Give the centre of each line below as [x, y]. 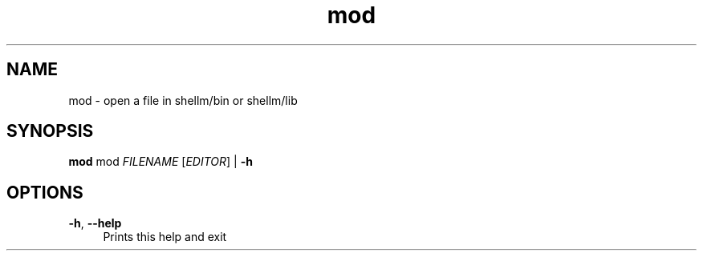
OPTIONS [45, 192]
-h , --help [95, 223]
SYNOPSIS [50, 131]
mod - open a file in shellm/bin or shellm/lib [183, 100]
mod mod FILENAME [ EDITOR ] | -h [161, 162]
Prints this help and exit [165, 237]
